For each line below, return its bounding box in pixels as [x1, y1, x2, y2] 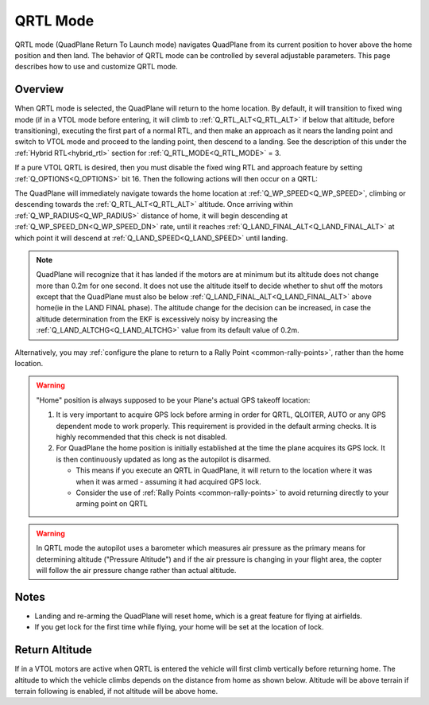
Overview [14, 83, 64, 96]
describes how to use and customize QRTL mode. [14, 62, 178, 72]
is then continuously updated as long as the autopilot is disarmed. [56, 454, 272, 464]
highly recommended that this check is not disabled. [56, 432, 228, 442]
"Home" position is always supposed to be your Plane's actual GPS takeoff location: [36, 395, 311, 405]
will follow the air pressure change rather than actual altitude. [36, 565, 237, 575]
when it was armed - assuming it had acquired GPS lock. [75, 477, 261, 486]
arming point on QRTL [75, 499, 149, 508]
